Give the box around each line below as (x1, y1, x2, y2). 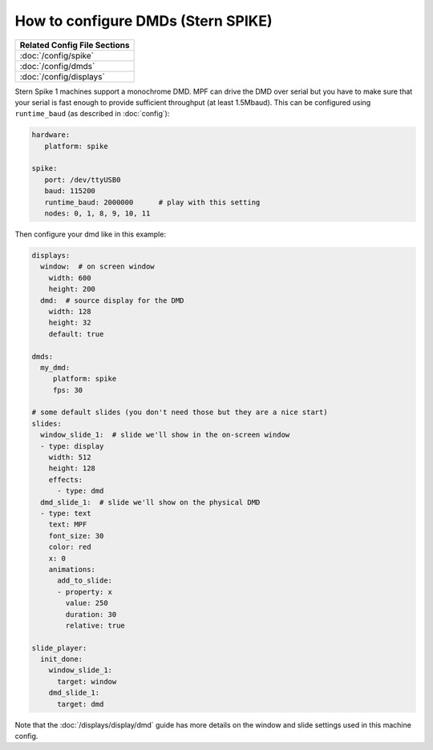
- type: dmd (57, 486, 104, 496)
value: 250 (65, 599, 108, 608)
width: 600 (48, 273, 91, 282)
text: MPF (48, 520, 87, 529)
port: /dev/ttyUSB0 (44, 175, 121, 184)
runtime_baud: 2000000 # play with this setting (44, 197, 261, 207)
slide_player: (31, 643, 87, 652)
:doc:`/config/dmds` (19, 60, 95, 71)
